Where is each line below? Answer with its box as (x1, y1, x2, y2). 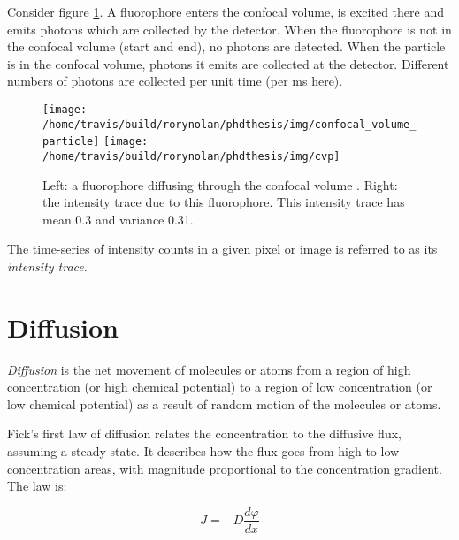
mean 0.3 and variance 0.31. (42, 209, 194, 228)
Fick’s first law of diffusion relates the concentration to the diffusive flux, (7, 424, 402, 443)
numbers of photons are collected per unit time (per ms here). (7, 72, 343, 90)
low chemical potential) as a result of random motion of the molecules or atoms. (7, 394, 441, 413)
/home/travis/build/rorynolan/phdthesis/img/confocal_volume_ (42, 118, 417, 131)
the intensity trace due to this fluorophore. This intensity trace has (42, 193, 405, 211)
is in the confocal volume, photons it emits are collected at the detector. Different (7, 54, 449, 72)
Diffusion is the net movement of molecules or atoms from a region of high (7, 360, 411, 378)
